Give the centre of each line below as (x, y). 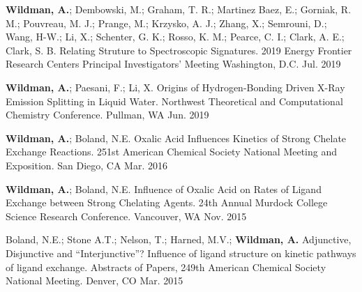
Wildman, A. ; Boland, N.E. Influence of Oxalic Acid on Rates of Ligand (164, 189)
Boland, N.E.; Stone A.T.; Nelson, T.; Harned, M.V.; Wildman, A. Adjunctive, (179, 239)
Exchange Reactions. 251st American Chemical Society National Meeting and (172, 152)
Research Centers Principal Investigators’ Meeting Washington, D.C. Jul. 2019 (173, 64)
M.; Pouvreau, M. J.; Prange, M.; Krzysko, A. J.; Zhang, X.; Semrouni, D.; (166, 23)
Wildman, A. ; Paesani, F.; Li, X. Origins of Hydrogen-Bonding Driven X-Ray (175, 87)
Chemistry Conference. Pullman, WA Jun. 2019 (107, 115)
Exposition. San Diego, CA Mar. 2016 (86, 165)
